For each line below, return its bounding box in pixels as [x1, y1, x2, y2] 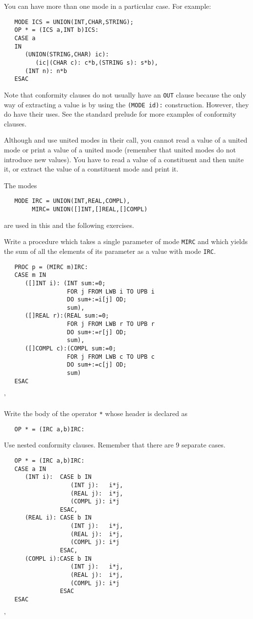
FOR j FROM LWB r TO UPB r [67, 321, 155, 328]
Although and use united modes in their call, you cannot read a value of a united [4, 135, 248, 145]
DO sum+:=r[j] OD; [67, 328, 127, 336]
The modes [4, 180, 37, 190]
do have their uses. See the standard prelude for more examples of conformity [4, 109, 236, 119]
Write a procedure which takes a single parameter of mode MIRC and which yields [4, 236, 248, 247]
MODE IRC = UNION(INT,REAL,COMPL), [14, 198, 130, 205]
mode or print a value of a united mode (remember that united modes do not [4, 144, 236, 154]
